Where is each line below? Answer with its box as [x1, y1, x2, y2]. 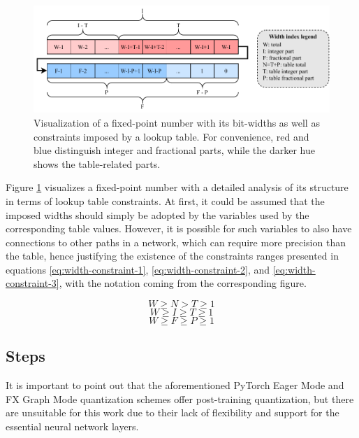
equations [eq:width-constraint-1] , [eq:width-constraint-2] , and [6, 262, 270, 276]
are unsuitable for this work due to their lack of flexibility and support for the [6, 405, 339, 420]
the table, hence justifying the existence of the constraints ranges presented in [6, 248, 339, 263]
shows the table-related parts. [34, 156, 161, 171]
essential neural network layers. [6, 419, 139, 434]
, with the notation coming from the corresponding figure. [59, 276, 307, 290]
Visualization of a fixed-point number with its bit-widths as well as [34, 115, 320, 129]
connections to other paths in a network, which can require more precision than [6, 234, 346, 249]
